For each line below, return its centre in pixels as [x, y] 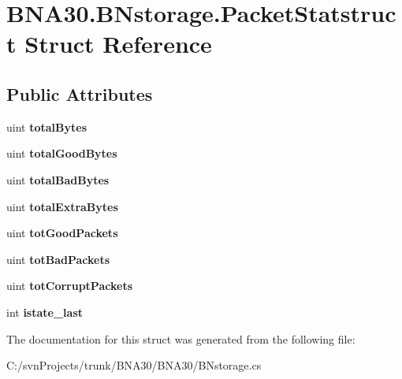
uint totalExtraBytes [62, 206]
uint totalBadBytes [58, 179]
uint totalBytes [47, 126]
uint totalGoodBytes [62, 153]
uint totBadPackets [58, 259]
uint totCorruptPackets [69, 286]
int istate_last [45, 312]
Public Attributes [80, 93]
